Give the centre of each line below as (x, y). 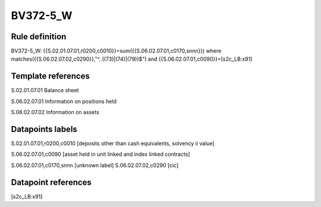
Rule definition (39, 37)
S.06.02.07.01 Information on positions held (64, 101)
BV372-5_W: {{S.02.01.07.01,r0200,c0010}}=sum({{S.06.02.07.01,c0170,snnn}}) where (116, 51)
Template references (51, 76)
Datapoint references (51, 182)
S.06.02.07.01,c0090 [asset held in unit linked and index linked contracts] (100, 154)
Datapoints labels (44, 129)
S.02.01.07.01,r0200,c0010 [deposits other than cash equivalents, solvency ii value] (113, 143)
